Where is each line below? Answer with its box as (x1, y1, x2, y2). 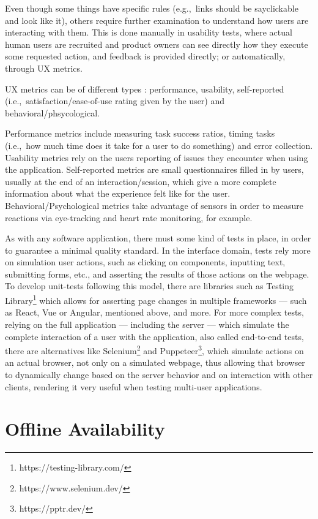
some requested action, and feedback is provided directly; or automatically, (5, 50, 286, 63)
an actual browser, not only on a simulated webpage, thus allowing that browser (5, 356, 305, 369)
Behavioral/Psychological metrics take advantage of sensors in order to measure (5, 199, 303, 211)
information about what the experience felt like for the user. (5, 187, 231, 200)
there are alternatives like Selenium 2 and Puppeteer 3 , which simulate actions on (5, 343, 304, 357)
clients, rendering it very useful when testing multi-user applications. (5, 380, 262, 393)
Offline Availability (5, 416, 165, 441)
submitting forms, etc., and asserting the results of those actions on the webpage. (5, 267, 309, 280)
